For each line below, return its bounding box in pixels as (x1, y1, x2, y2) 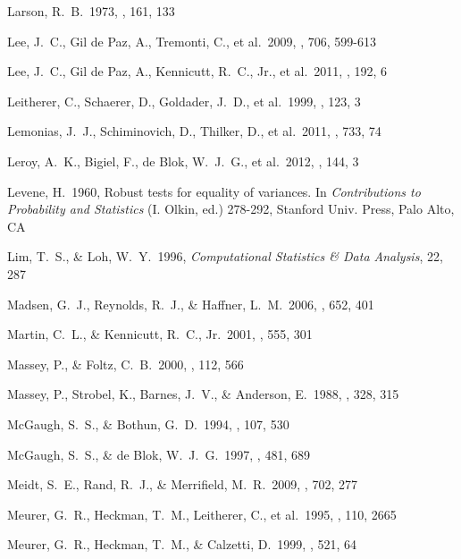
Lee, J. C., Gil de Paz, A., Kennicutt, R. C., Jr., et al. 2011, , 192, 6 (7, 62, 387, 80)
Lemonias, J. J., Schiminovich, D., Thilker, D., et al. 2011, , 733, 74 (7, 122, 381, 140)
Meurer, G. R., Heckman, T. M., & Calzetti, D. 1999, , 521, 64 (7, 535, 357, 554)
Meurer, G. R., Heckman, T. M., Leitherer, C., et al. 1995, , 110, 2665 (7, 504, 397, 523)
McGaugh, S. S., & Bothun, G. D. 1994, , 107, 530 (7, 414, 289, 433)
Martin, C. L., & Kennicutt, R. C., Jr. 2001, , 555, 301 (7, 325, 313, 343)
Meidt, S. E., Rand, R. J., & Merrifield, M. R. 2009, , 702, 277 (7, 475, 357, 494)
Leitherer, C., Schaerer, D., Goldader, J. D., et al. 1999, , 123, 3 (7, 91, 361, 110)
